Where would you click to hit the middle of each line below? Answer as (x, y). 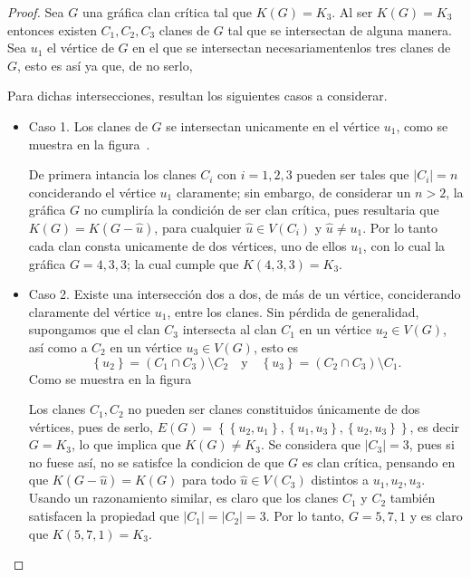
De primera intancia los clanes (112, 174)
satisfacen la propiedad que (104, 516)
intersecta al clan (230, 329)
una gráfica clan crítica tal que (167, 12)
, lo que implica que (126, 444)
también (413, 498)
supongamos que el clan (94, 329)
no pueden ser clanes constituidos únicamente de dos (274, 409)
